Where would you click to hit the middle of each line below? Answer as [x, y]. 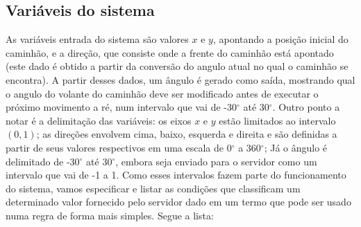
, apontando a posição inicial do [280, 39]
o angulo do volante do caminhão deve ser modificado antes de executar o [162, 93]
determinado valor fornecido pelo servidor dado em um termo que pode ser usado [178, 202]
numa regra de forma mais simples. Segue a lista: [110, 215]
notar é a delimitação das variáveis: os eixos [99, 120]
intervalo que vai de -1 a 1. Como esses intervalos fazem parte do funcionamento [176, 175]
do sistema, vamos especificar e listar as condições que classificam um [153, 188]
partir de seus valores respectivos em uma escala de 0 [119, 147]
